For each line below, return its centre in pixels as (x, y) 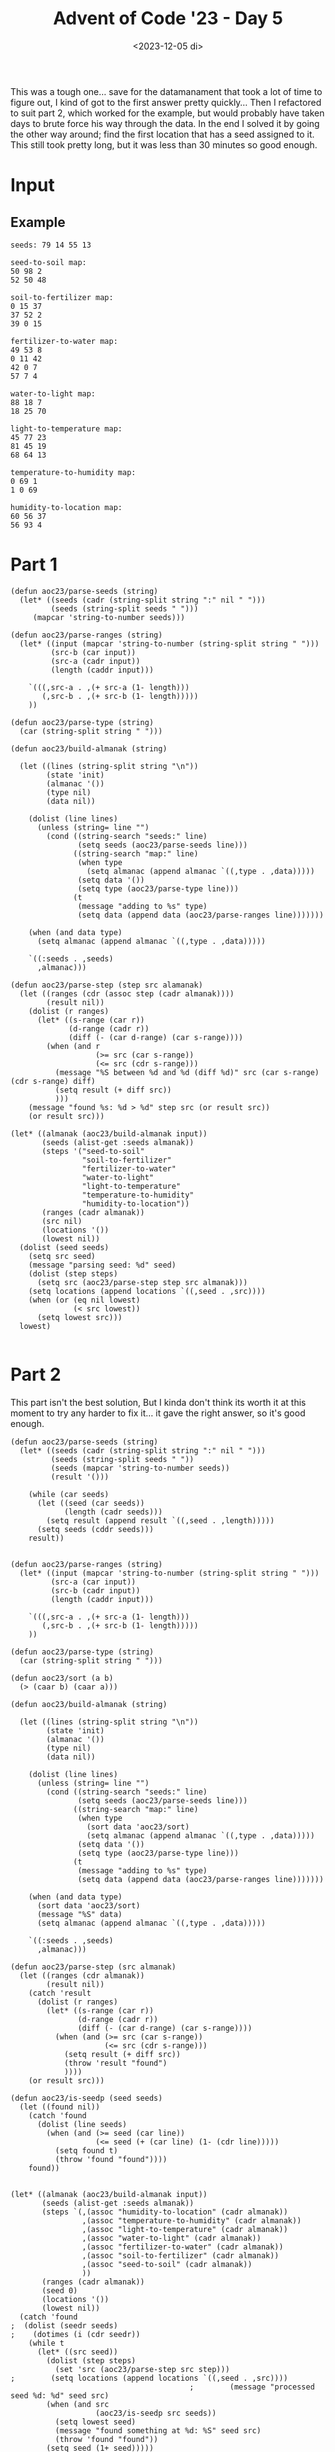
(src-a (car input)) (93, 1582)
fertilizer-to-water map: (64, 341)
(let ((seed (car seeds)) (90, 1503)
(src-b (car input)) (93, 652)
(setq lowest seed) (95, 2422)
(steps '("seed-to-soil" (93, 1151)
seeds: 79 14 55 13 (51, 245)
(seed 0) (59, 2290)
